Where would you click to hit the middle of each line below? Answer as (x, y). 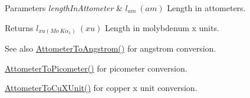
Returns (19, 27)
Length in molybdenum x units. (162, 27)
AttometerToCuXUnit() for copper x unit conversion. (101, 88)
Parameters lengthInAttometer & (64, 8)
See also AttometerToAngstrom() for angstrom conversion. (111, 48)
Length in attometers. (206, 8)
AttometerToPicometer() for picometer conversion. (96, 68)
